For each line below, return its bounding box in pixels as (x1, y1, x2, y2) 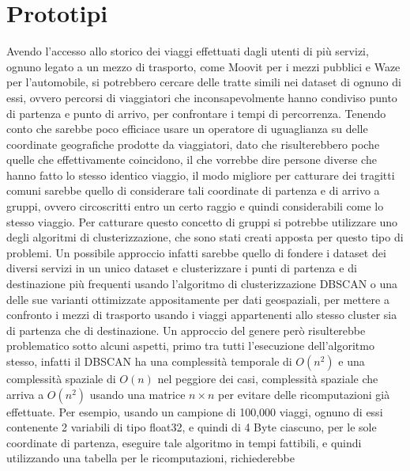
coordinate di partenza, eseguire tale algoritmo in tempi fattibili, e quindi (6, 434, 362, 450)
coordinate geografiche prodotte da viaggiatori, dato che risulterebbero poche (6, 135, 380, 152)
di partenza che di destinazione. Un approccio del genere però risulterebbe (6, 321, 366, 338)
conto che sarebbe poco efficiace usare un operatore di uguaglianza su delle (6, 120, 368, 137)
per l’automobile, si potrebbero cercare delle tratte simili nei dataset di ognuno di (6, 74, 401, 90)
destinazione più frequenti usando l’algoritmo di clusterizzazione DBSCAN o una (6, 275, 398, 292)
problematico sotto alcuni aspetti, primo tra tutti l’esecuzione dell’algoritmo (6, 337, 374, 354)
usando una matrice (89, 386, 186, 402)
